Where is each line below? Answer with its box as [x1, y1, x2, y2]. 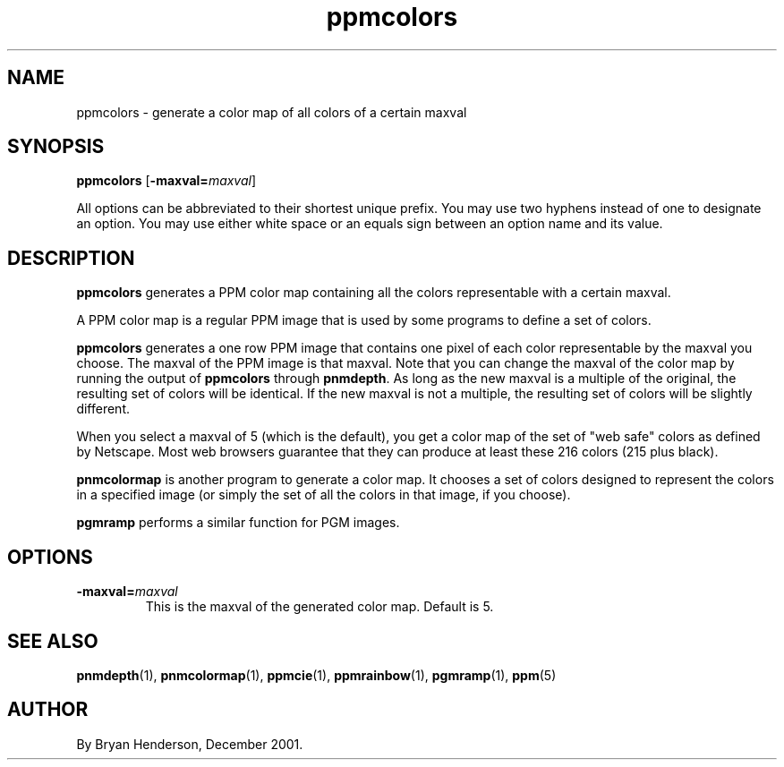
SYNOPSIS [7, 135, 105, 158]
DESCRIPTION [7, 246, 135, 269]
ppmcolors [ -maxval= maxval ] [76, 173, 257, 189]
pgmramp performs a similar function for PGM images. [76, 515, 400, 531]
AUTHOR [7, 698, 89, 721]
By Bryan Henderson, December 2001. [76, 736, 303, 752]
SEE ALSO [7, 629, 98, 652]
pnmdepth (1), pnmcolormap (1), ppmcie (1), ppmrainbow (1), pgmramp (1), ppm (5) [76, 667, 557, 683]
